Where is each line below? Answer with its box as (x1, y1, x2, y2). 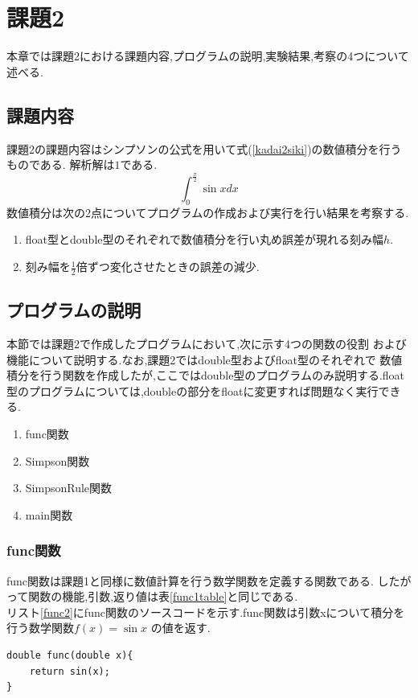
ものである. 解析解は (6, 156, 115, 173)
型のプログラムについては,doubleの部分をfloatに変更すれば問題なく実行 (6, 382, 379, 399)
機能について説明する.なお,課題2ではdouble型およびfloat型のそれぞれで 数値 (6, 351, 403, 367)
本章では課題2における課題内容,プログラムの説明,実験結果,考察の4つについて (6, 47, 409, 64)
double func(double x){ (6, 650, 133, 662)
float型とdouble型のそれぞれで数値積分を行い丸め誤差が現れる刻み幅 (25, 231, 384, 248)
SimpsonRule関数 (25, 479, 113, 496)
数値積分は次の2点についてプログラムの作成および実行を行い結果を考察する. (6, 203, 409, 220)
